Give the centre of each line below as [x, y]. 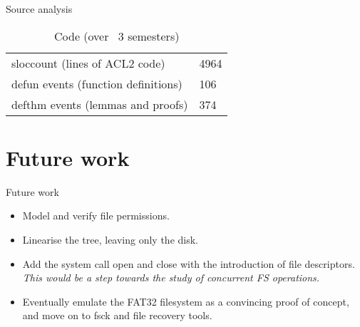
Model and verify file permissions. [96, 216]
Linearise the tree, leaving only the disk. [110, 239]
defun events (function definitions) [97, 83]
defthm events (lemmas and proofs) [100, 104]
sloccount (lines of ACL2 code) [88, 63]
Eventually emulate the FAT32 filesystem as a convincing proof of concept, [186, 301]
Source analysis [39, 9]
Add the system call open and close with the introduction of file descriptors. [189, 263]
